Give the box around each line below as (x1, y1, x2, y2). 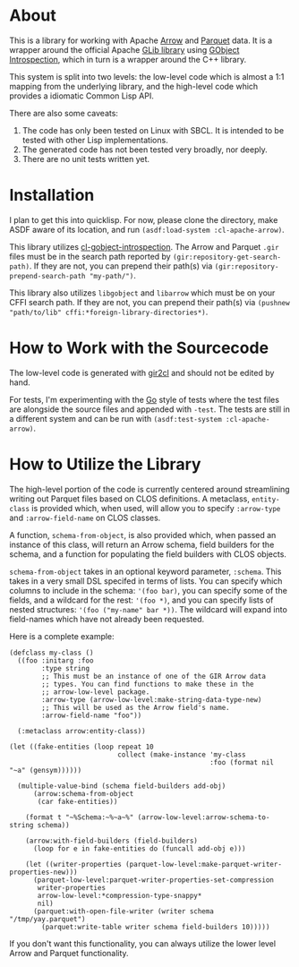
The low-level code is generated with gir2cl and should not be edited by (9, 367, 275, 378)
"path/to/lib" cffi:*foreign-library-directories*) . (9, 306, 209, 317)
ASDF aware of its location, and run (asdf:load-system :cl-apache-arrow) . (9, 224, 285, 235)
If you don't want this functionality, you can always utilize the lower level (9, 937, 276, 949)
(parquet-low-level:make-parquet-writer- (124, 860, 282, 869)
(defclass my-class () (9, 648, 94, 657)
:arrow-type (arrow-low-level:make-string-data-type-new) (41, 695, 262, 704)
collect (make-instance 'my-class (117, 749, 246, 759)
